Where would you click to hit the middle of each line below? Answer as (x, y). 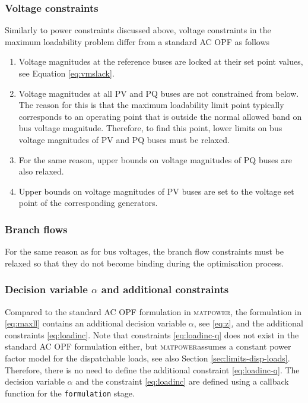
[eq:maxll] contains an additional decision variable (96, 323)
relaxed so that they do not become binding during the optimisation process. (145, 263)
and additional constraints (165, 289)
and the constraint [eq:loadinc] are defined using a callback (182, 381)
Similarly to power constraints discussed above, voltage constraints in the (138, 30)
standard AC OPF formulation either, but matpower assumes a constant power (148, 346)
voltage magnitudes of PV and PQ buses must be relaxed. (124, 139)
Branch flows (36, 229)
